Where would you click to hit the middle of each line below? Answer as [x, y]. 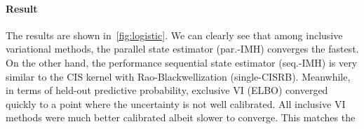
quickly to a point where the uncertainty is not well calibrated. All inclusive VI [176, 103]
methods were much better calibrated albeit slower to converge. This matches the [181, 117]
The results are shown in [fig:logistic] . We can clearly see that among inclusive [174, 35]
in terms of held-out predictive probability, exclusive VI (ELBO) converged [167, 90]
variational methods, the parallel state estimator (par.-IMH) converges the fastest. [182, 49]
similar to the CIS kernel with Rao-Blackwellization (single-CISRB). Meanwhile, [178, 76]
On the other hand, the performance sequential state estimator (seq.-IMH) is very [182, 62]
